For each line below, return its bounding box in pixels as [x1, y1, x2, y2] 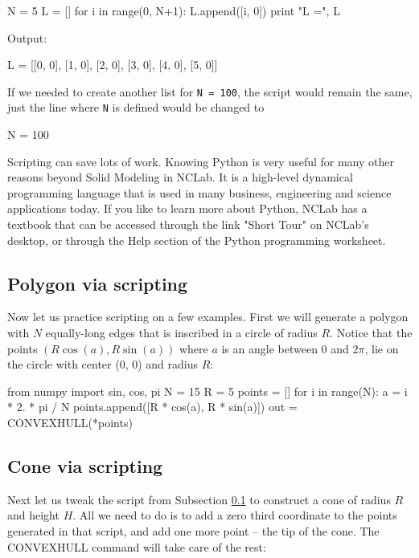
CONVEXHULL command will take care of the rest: [7, 538, 266, 555]
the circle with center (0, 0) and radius [7, 356, 199, 373]
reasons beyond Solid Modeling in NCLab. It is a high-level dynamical [7, 169, 353, 185]
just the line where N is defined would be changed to [7, 99, 265, 116]
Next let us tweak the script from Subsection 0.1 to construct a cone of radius [7, 491, 391, 507]
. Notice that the [330, 324, 413, 341]
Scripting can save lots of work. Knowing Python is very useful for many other [7, 153, 394, 169]
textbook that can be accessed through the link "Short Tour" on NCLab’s [7, 216, 369, 233]
